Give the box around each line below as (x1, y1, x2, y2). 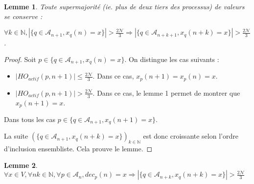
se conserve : (4, 11, 43, 21)
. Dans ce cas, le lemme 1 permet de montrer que (92, 87, 240, 98)
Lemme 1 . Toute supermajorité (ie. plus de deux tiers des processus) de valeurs (4, 1, 245, 11)
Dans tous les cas (4, 114, 56, 124)
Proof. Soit (4, 54, 36, 64)
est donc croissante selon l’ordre (143, 131, 238, 141)
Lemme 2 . (4, 160, 38, 170)
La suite (4, 131, 28, 141)
